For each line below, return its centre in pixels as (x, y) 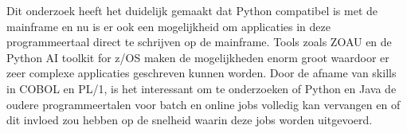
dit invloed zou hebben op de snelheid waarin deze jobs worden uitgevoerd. (190, 120)
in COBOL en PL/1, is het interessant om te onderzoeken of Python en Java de (202, 88)
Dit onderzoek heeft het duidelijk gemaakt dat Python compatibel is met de (192, 10)
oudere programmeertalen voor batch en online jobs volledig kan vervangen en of (203, 104)
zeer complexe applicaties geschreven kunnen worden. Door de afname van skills (202, 73)
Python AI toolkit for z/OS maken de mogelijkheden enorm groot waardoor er (198, 57)
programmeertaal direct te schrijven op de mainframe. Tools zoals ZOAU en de (199, 42)
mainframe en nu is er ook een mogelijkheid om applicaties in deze (168, 26)
